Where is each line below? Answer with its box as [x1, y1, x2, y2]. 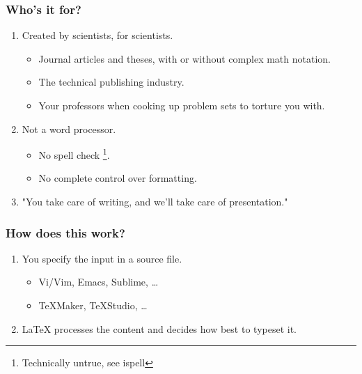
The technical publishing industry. [38, 75, 184, 89]
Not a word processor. [22, 121, 116, 136]
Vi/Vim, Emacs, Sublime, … [38, 274, 159, 289]
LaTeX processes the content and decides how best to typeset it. [22, 321, 297, 336]
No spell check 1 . [38, 146, 110, 162]
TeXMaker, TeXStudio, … [38, 298, 148, 313]
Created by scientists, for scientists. [22, 28, 173, 42]
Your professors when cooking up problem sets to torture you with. [38, 98, 325, 112]
